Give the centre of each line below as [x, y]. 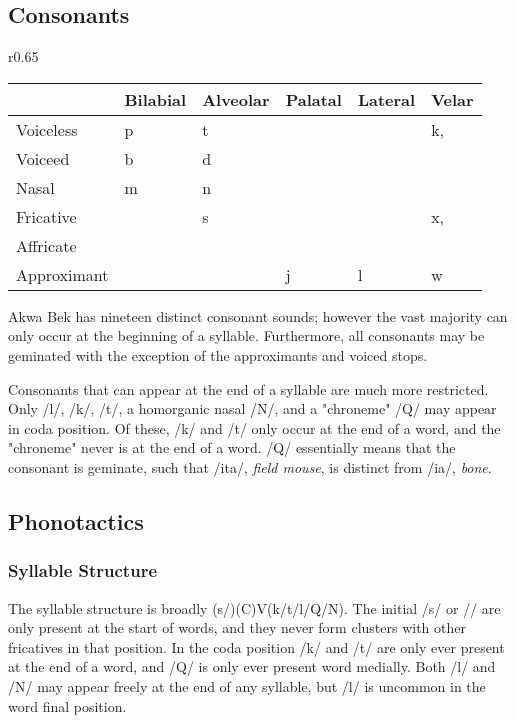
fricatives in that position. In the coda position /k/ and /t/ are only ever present [256, 646]
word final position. [67, 705]
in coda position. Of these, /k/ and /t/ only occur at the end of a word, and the [254, 427]
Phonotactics [76, 520]
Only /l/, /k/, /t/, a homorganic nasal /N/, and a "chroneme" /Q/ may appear [252, 408]
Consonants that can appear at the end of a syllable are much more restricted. [248, 388]
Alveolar [236, 99]
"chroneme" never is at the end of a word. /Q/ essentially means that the [232, 447]
